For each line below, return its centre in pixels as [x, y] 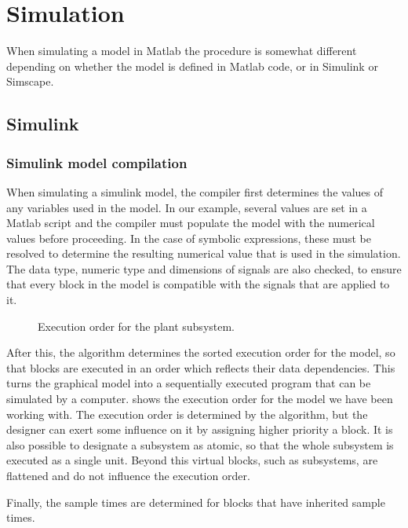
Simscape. [30, 81]
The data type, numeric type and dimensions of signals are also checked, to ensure [204, 268]
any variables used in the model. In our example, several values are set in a [187, 207]
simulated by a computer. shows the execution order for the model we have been [200, 399]
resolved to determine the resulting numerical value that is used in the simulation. [204, 253]
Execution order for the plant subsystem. [137, 326]
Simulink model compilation [97, 162]
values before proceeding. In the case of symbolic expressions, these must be [189, 238]
